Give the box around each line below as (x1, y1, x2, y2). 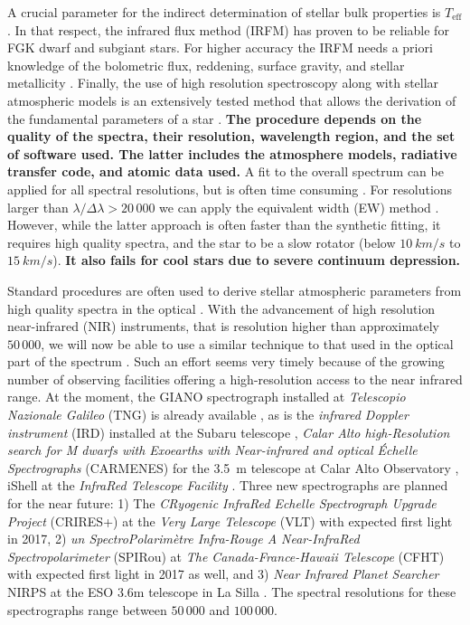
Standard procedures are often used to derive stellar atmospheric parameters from (7, 280, 462, 299)
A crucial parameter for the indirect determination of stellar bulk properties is (7, 3, 441, 21)
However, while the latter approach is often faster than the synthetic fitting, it (7, 215, 441, 234)
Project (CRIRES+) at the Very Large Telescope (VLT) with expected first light (7, 511, 453, 530)
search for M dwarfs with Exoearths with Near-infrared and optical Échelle (7, 440, 418, 459)
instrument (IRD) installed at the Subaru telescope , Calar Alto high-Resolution (7, 422, 450, 441)
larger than (7, 197, 69, 216)
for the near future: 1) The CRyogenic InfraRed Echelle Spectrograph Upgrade (7, 494, 437, 513)
